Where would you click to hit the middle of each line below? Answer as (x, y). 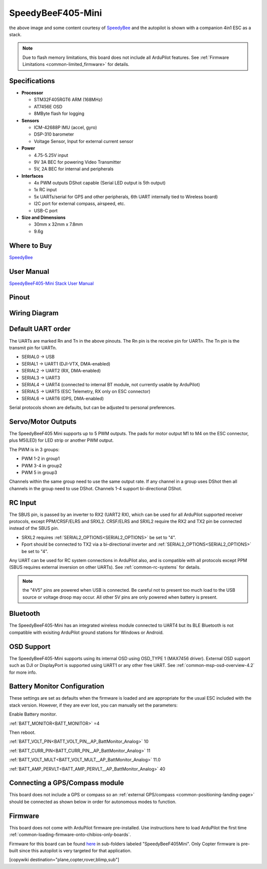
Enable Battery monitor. (33, 714)
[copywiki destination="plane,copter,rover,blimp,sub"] (64, 860)
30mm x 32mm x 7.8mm (58, 224)
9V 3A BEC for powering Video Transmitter (77, 162)
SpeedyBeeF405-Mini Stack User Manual (51, 283)
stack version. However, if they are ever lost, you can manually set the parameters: (93, 705)
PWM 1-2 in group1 (41, 459)
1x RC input (45, 190)
